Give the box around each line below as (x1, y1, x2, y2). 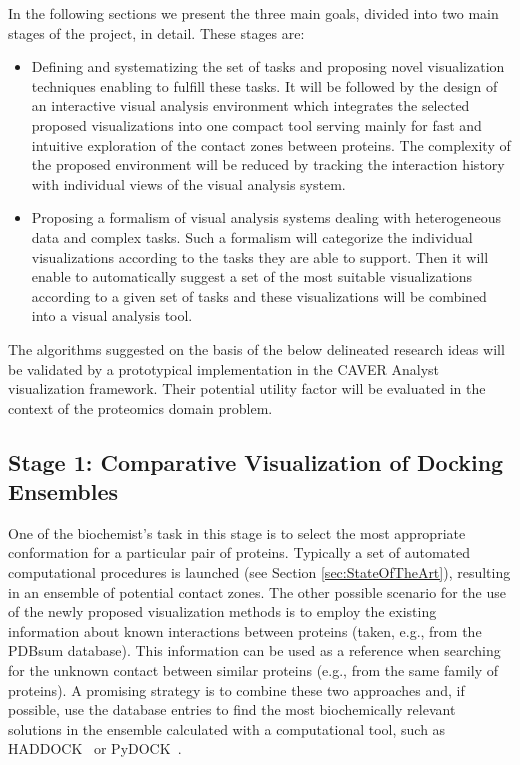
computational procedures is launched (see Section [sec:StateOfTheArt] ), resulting (8, 562, 511, 583)
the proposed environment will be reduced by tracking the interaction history (31, 154, 505, 175)
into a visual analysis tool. (31, 305, 193, 326)
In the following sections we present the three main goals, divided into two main (8, 3, 499, 23)
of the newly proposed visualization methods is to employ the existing (8, 601, 437, 622)
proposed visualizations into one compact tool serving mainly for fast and (31, 114, 482, 135)
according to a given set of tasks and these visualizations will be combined (31, 285, 487, 306)
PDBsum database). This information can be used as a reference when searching (8, 640, 501, 661)
